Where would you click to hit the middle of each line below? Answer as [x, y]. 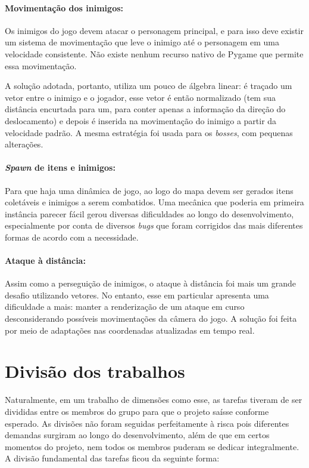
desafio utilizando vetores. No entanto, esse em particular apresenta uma [137, 295]
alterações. [24, 144]
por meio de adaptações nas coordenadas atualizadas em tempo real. [130, 330]
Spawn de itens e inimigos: [60, 167]
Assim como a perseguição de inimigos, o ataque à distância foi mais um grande [150, 283]
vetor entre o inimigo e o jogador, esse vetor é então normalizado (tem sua [140, 97]
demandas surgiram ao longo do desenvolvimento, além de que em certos [137, 435]
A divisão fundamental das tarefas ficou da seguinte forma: [112, 458]
